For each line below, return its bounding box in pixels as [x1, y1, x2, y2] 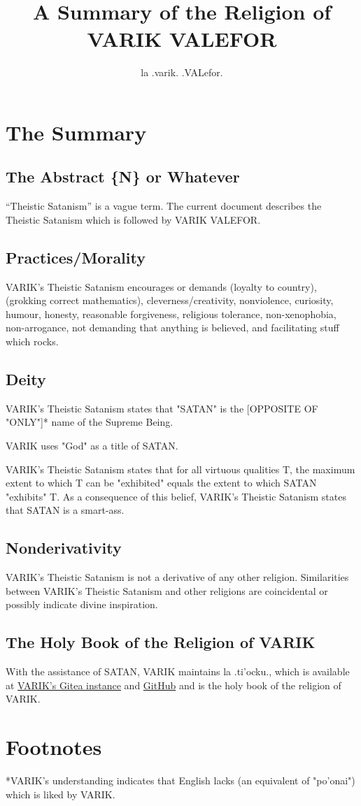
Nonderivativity [6, 537, 122, 559]
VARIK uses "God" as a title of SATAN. [6, 438, 178, 453]
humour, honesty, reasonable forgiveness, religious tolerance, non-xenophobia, [6, 306, 337, 321]
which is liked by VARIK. [6, 786, 115, 801]
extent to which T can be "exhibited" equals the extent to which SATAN [6, 475, 317, 490]
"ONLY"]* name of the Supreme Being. [6, 415, 174, 429]
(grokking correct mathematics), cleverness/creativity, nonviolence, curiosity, [6, 293, 334, 308]
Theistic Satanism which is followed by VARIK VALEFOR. [6, 212, 261, 226]
